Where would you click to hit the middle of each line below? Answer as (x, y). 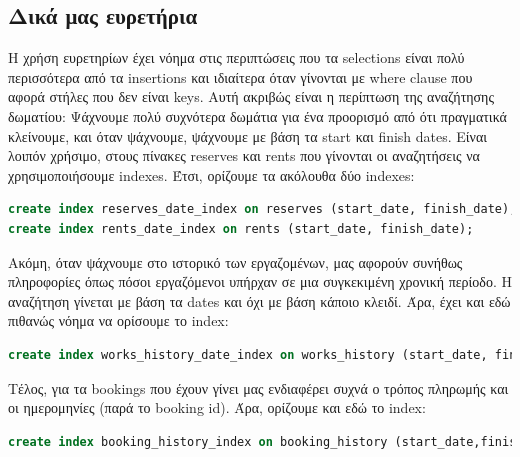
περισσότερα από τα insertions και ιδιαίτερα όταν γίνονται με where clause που (240, 76)
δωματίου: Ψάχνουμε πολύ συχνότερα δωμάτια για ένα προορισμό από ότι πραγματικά (257, 115)
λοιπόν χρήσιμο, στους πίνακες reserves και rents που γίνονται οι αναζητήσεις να (244, 155)
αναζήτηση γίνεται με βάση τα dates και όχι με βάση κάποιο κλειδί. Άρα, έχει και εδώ (259, 300)
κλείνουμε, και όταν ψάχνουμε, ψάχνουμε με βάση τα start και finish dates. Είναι (248, 135)
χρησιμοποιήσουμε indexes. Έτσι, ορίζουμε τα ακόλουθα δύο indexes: (211, 174)
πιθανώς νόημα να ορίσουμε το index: (118, 320)
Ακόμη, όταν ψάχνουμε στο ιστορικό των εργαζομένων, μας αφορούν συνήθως (235, 261)
